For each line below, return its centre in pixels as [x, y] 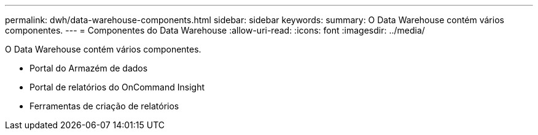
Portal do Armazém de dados [89, 68]
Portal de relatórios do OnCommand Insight [117, 87]
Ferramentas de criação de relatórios [104, 106]
